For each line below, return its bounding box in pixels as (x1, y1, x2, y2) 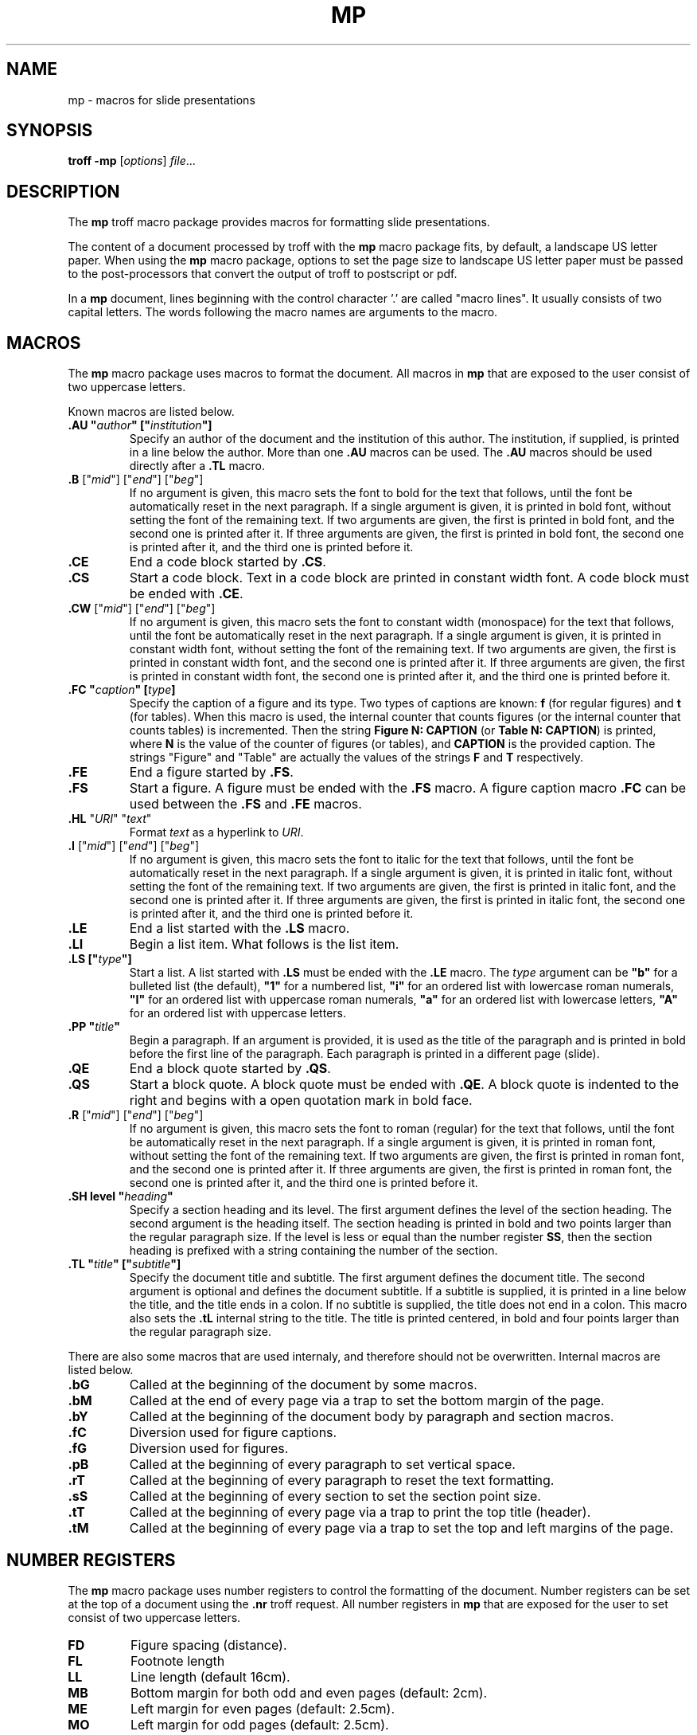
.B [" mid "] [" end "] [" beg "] (68, 472, 204, 487)
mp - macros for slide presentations (68, 92, 255, 107)
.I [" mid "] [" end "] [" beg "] (68, 839, 200, 853)
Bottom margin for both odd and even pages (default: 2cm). (130, 1684, 488, 1701)
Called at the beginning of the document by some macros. (129, 1377, 477, 1393)
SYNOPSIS (6, 120, 93, 141)
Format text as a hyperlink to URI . (129, 825, 304, 840)
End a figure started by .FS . (129, 764, 294, 781)
